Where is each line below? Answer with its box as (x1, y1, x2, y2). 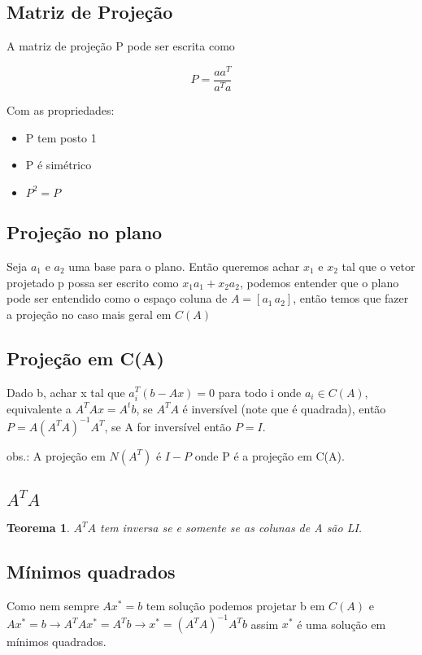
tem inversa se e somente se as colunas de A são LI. (100, 519, 363, 536)
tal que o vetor (342, 257, 415, 274)
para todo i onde (218, 383, 302, 400)
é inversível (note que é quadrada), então (182, 400, 386, 417)
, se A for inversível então (104, 417, 232, 434)
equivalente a (7, 400, 72, 417)
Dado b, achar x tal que (7, 383, 125, 400)
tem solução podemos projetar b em (146, 597, 325, 614)
